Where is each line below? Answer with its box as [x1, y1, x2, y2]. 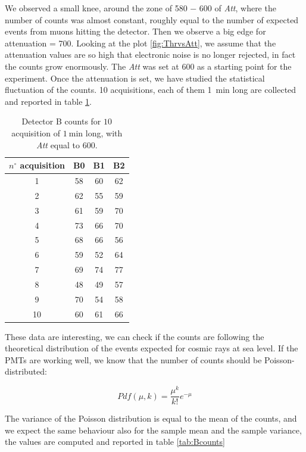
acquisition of [11, 126, 61, 139]
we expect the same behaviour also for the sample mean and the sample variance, [5, 423, 302, 436]
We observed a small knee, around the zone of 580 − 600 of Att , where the [5, 2, 276, 14]
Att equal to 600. [36, 138, 98, 151]
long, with [85, 126, 123, 139]
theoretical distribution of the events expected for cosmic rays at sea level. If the [5, 342, 298, 354]
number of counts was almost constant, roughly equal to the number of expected [5, 13, 299, 26]
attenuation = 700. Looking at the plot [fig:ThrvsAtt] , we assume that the [5, 36, 276, 49]
